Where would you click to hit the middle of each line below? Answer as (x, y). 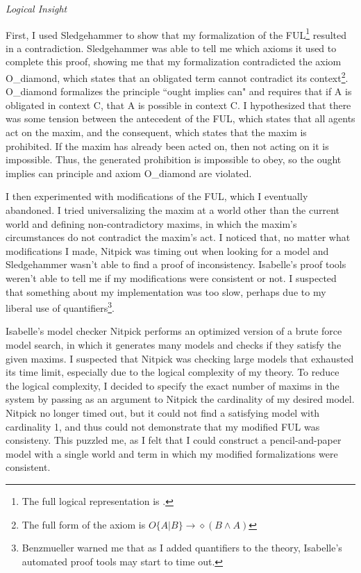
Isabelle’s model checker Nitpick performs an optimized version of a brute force (174, 331)
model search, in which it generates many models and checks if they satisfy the (174, 345)
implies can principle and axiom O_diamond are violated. (129, 173)
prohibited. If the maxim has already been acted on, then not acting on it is (167, 146)
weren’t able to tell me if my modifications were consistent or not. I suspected (171, 278)
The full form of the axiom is (84, 524)
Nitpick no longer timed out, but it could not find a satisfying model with (163, 413)
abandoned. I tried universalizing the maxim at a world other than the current (173, 210)
